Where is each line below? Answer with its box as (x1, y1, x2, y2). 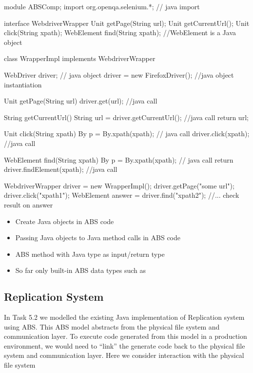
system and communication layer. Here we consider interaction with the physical (4, 350, 244, 360)
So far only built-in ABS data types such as (15, 265, 146, 275)
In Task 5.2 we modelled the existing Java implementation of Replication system (4, 312, 245, 322)
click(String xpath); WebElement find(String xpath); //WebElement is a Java (4, 27, 236, 38)
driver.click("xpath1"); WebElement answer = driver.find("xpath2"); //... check (4, 190, 239, 200)
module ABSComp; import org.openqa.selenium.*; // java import (4, 1, 200, 11)
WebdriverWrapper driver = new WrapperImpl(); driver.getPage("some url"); (4, 180, 234, 190)
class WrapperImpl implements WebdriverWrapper (4, 53, 156, 63)
